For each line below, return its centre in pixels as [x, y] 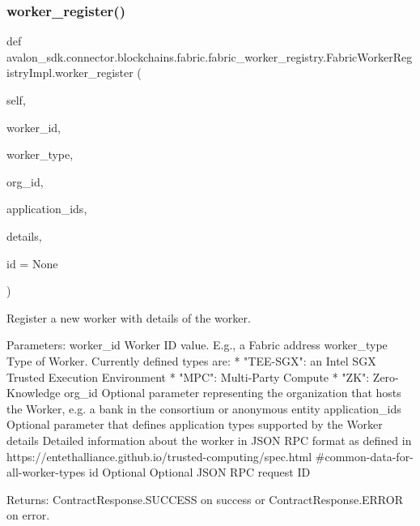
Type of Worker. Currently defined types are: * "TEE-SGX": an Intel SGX [191, 360]
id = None [32, 263]
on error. [28, 515]
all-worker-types [46, 472]
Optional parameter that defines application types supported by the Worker [195, 424]
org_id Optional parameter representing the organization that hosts [233, 393]
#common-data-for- [364, 456]
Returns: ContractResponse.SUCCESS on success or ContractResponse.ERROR [205, 499]
